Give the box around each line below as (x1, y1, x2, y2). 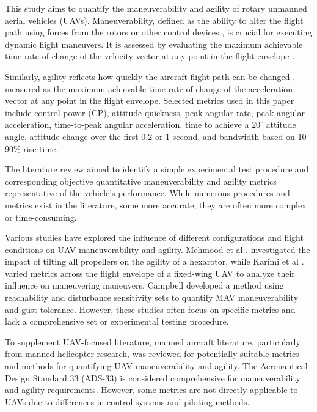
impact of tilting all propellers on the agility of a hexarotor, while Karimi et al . (5, 255, 304, 268)
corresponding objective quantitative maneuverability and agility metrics (5, 174, 277, 187)
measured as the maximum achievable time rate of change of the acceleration (5, 82, 293, 95)
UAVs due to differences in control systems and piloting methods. (5, 395, 250, 408)
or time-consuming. (5, 210, 77, 223)
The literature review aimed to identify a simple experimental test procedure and (5, 163, 309, 175)
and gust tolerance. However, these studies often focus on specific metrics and (5, 303, 296, 315)
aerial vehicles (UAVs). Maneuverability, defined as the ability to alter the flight (5, 13, 304, 26)
